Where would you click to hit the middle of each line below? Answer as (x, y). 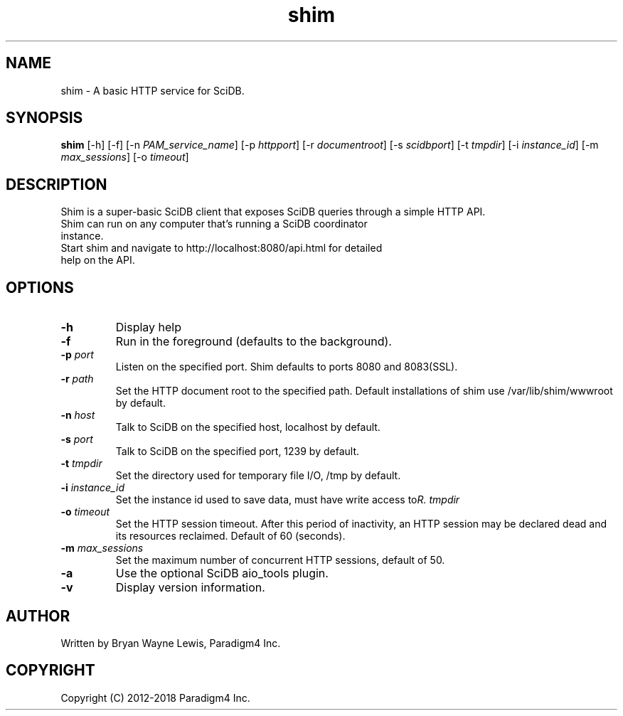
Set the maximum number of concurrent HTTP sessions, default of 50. (280, 560)
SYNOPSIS (44, 118)
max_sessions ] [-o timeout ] (125, 157)
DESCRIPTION (57, 184)
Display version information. (190, 588)
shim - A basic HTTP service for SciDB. (153, 90)
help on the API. (98, 260)
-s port (77, 439)
